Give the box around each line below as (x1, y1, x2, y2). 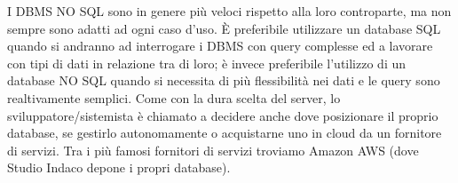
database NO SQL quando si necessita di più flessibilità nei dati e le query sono (7, 71, 440, 90)
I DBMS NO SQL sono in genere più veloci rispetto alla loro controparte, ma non (7, 2, 452, 20)
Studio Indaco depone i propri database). (7, 158, 231, 177)
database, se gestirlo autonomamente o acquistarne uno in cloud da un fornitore (7, 123, 442, 142)
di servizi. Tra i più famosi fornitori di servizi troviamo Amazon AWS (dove (7, 140, 419, 159)
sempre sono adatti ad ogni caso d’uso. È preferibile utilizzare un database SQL (7, 19, 441, 37)
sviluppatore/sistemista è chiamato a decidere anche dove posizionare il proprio (7, 106, 438, 124)
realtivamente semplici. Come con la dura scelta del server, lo (7, 88, 341, 107)
